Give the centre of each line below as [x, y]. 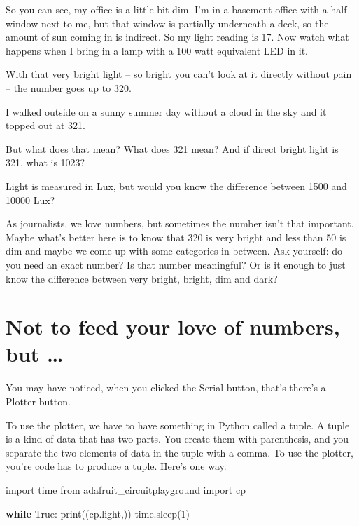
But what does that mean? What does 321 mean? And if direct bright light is [172, 148]
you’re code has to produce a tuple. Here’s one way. [116, 466]
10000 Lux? [30, 200]
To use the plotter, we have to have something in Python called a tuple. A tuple [178, 425]
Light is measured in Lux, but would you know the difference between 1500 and [176, 186]
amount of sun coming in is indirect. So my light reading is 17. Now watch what [177, 37]
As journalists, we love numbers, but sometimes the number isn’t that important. [180, 223]
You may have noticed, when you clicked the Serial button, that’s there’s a [166, 387]
